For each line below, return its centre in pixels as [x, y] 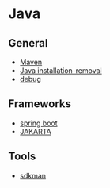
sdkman [32, 175]
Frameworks [40, 104]
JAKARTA [35, 131]
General [28, 43]
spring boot [38, 123]
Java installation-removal [61, 71]
